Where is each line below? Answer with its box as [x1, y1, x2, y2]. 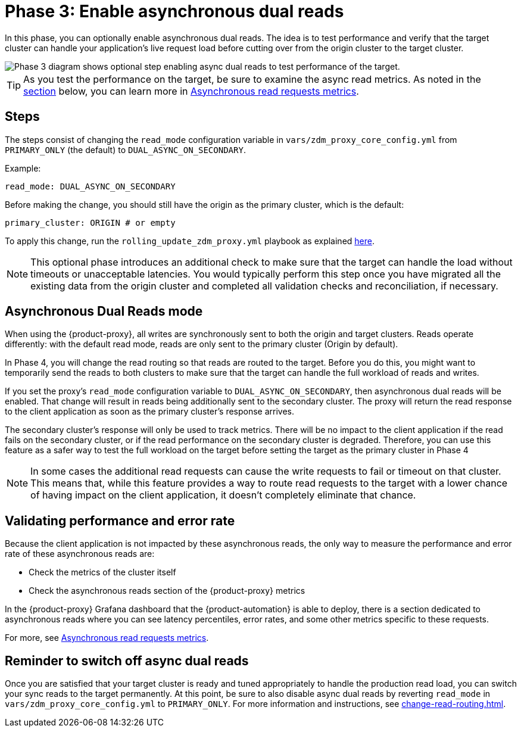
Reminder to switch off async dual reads [5, 653, 249, 668]
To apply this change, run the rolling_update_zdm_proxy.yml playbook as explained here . [5, 235, 375, 246]
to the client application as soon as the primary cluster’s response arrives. [5, 406, 295, 417]
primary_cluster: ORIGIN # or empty [5, 217, 176, 228]
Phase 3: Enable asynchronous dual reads [5, 1, 344, 21]
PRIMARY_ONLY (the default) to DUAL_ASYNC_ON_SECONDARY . [5, 144, 246, 155]
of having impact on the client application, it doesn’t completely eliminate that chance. [30, 489, 416, 502]
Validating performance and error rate [5, 513, 235, 528]
